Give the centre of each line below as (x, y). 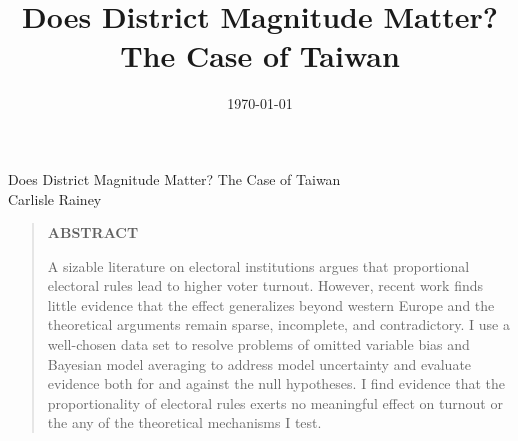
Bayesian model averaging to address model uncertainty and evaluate (259, 363)
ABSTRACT (93, 232)
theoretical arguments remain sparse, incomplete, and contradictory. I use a (278, 324)
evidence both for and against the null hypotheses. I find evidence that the (276, 383)
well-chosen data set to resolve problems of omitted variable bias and (258, 344)
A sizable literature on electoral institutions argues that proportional (258, 265)
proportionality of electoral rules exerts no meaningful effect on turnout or (275, 402)
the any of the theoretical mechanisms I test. (184, 422)
